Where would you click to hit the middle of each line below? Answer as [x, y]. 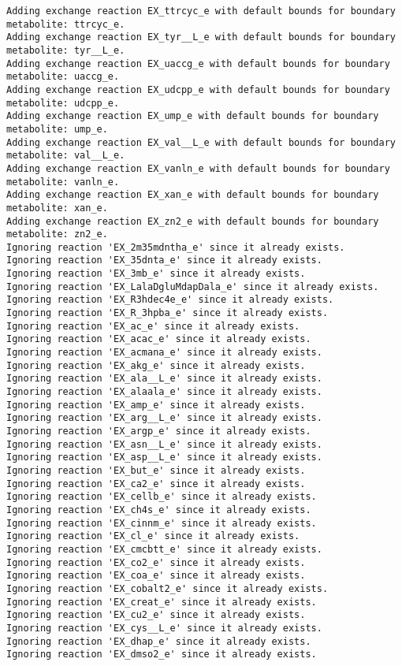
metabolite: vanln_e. [63, 182]
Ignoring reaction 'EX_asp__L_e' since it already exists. [164, 458]
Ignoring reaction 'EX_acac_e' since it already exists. [159, 339]
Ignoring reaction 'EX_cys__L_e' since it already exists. [164, 628]
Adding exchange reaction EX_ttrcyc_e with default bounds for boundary [201, 11]
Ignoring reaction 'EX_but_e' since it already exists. [156, 470]
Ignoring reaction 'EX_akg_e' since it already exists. [156, 365]
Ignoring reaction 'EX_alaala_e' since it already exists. [164, 392]
